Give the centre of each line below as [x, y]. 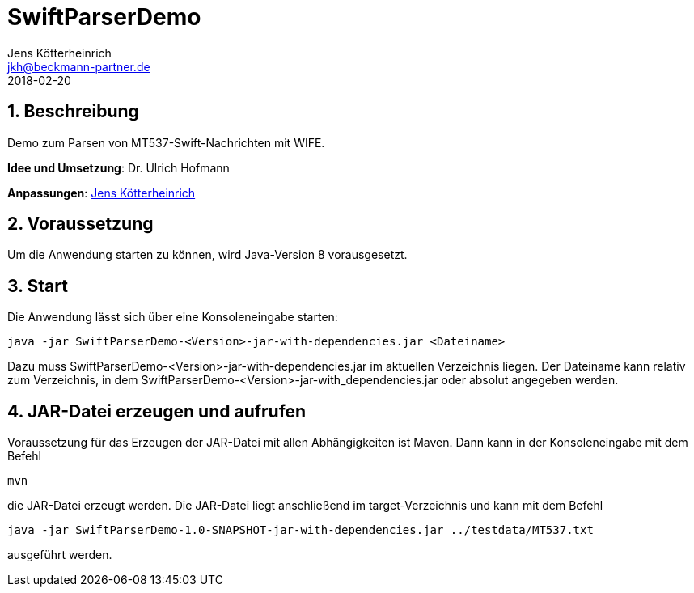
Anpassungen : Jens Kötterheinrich [102, 193]
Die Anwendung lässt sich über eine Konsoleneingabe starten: [173, 317]
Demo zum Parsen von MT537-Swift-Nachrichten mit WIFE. [166, 142]
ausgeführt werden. [60, 555]
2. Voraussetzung [80, 224]
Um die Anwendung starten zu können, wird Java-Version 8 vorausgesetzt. [207, 255]
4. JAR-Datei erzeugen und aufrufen [157, 411]
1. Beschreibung [73, 112]
